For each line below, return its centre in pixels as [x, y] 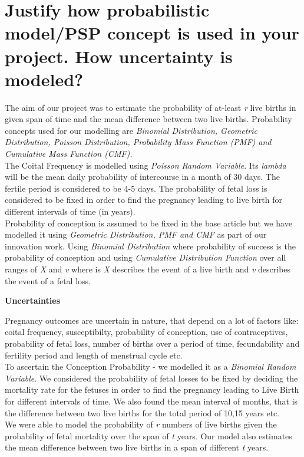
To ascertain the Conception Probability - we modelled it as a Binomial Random [151, 366]
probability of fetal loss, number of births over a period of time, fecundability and [152, 343]
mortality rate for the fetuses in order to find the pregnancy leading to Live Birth [152, 389]
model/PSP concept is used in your [152, 33]
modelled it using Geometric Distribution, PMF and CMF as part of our [136, 234]
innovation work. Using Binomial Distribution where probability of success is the [150, 246]
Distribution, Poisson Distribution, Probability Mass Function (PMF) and [138, 142]
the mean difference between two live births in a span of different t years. [137, 447]
